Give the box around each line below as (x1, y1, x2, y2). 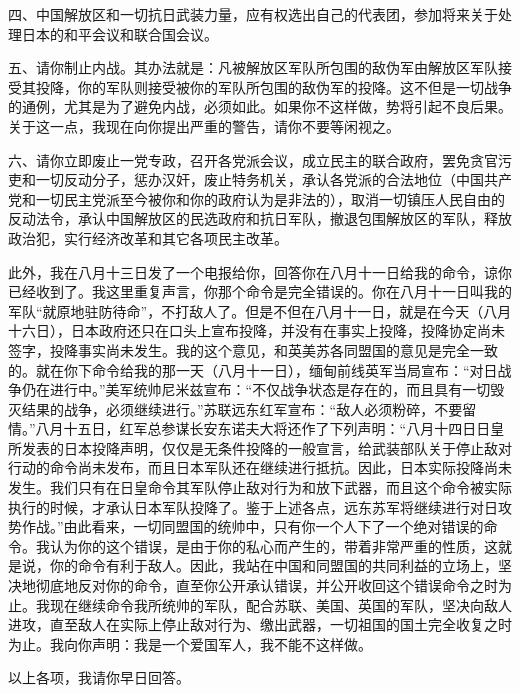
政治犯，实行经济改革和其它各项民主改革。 (8, 227, 288, 248)
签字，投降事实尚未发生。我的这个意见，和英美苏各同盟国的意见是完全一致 (8, 339, 498, 360)
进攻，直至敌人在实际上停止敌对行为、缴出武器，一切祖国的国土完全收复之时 (8, 614, 512, 635)
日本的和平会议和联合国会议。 (21, 23, 218, 44)
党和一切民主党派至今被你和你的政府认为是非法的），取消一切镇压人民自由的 (8, 188, 505, 209)
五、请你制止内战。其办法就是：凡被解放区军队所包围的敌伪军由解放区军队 (8, 57, 498, 78)
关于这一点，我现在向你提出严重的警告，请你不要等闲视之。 (8, 115, 400, 136)
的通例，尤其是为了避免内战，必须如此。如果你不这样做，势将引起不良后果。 (8, 96, 512, 117)
